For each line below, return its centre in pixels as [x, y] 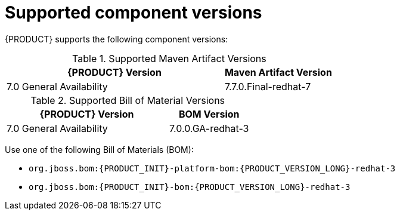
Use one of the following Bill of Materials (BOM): [99, 149]
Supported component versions [134, 13]
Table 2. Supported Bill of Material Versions [128, 100]
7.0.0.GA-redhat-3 [209, 128]
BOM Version [209, 114]
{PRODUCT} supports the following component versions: [117, 39]
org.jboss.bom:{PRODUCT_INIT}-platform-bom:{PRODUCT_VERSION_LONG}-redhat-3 [212, 168]
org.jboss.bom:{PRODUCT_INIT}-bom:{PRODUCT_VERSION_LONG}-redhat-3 [190, 187]
